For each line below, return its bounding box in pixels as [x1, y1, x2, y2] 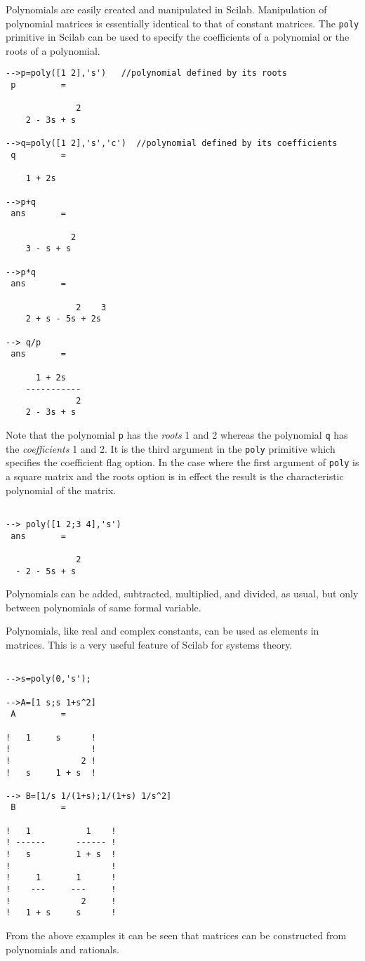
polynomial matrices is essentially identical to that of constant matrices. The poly [6, 15, 359, 30]
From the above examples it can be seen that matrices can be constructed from [6, 928, 347, 943]
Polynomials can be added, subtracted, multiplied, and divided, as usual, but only [6, 586, 359, 601]
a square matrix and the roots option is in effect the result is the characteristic [6, 469, 344, 484]
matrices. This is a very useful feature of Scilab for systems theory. [6, 637, 293, 651]
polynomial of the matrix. [6, 482, 117, 497]
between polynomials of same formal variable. [6, 599, 201, 614]
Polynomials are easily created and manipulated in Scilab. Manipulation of [6, 2, 327, 16]
